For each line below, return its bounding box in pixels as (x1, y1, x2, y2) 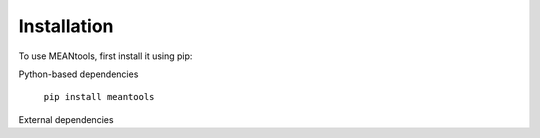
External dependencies (18, 113, 114, 125)
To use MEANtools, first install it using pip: (18, 50, 193, 62)
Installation (18, 15, 114, 37)
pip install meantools (43, 91, 155, 103)
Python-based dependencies (18, 68, 139, 80)
